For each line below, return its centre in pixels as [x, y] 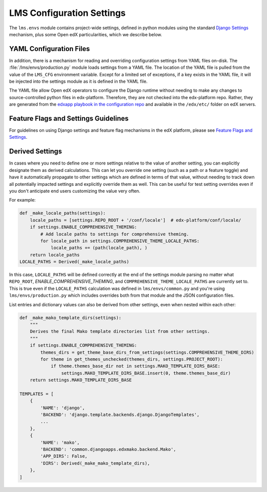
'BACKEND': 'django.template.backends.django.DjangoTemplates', [120, 415]
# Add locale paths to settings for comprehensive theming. [115, 234]
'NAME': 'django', [63, 408]
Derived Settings [36, 151]
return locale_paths [55, 255]
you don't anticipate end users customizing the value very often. [75, 191]
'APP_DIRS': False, [64, 456]
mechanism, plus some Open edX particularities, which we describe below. [86, 34]
